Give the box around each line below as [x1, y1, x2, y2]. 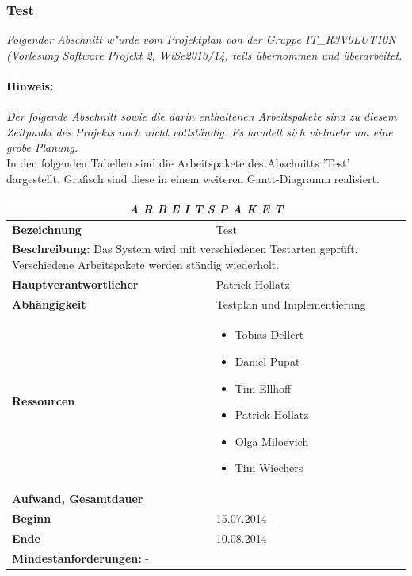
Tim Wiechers [235, 459, 303, 476]
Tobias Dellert [235, 326, 304, 343]
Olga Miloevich [235, 432, 309, 449]
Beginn [12, 510, 51, 527]
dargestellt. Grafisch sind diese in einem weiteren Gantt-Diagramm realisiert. [6, 170, 380, 186]
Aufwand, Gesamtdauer [12, 490, 143, 507]
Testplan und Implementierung [216, 295, 366, 312]
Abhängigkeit [12, 295, 86, 312]
